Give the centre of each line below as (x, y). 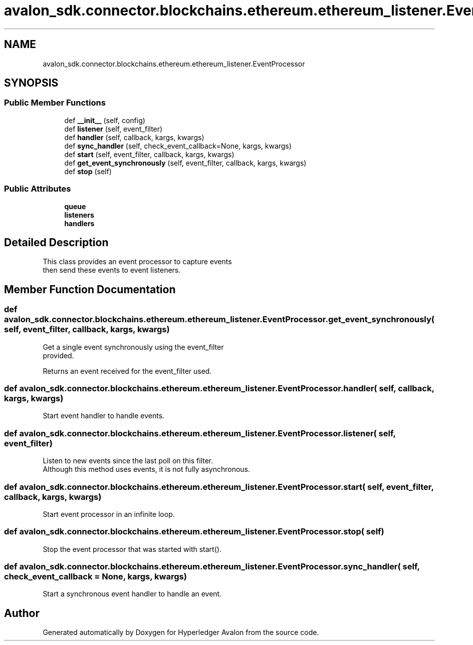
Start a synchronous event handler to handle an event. (132, 594)
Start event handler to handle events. (104, 416)
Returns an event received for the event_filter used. (127, 371)
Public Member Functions (55, 103)
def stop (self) (88, 171)
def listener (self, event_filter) (113, 129)
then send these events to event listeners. (112, 270)
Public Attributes (38, 189)
